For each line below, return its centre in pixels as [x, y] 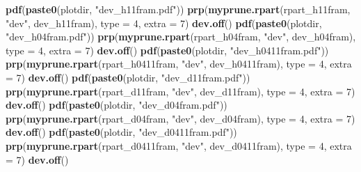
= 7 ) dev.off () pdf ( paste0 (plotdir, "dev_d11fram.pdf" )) [128, 77]
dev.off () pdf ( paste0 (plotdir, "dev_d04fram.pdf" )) [117, 105]
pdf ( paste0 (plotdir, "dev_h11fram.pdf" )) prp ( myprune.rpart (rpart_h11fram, [178, 9]
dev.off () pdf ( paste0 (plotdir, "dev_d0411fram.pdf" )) [121, 132]
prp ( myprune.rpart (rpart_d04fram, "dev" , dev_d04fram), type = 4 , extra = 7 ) [180, 118]
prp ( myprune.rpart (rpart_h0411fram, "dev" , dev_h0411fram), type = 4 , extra [179, 64]
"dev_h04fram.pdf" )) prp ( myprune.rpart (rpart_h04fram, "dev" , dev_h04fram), [181, 37]
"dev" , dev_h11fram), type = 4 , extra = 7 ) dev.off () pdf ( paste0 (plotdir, [164, 23]
